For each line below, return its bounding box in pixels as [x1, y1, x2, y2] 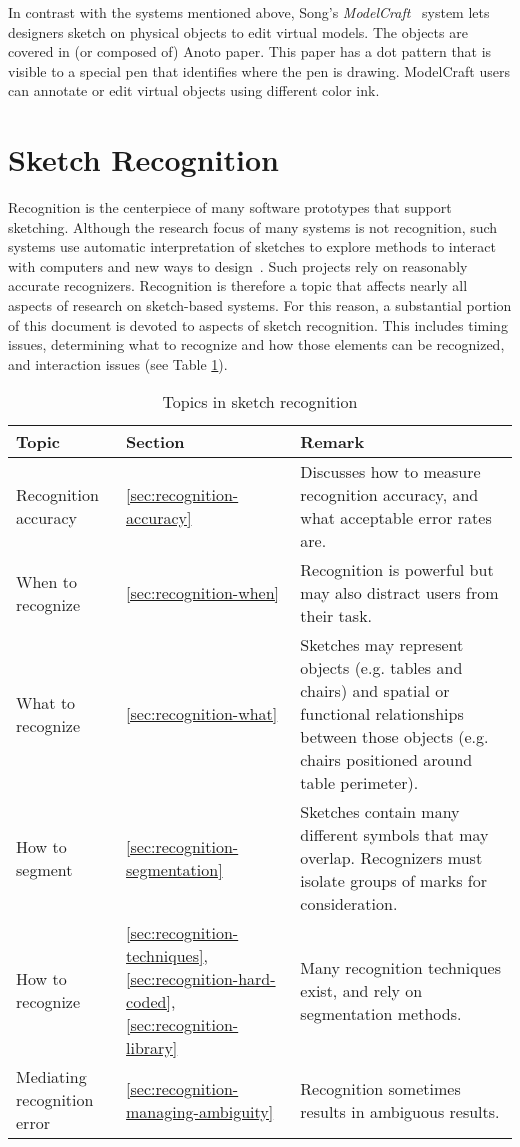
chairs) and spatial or [300, 679, 450, 703]
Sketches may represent [300, 633, 464, 657]
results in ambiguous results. [300, 1099, 500, 1123]
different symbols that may [300, 823, 489, 847]
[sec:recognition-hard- [126, 967, 276, 991]
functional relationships [300, 702, 464, 726]
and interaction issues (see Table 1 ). [8, 353, 228, 374]
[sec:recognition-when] [126, 581, 280, 605]
